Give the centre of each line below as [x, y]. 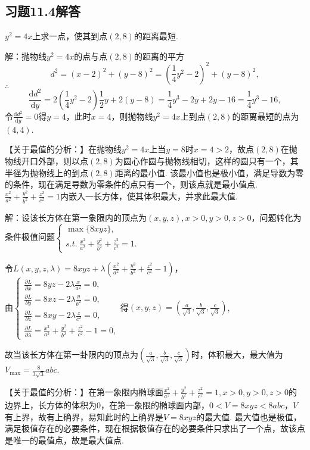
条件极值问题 [30, 237]
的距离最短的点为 [266, 116]
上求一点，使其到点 [70, 36]
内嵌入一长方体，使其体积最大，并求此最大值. [149, 196]
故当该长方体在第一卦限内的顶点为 [72, 354]
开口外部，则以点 [55, 160]
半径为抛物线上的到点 [46, 172]
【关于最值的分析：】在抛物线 [63, 149]
